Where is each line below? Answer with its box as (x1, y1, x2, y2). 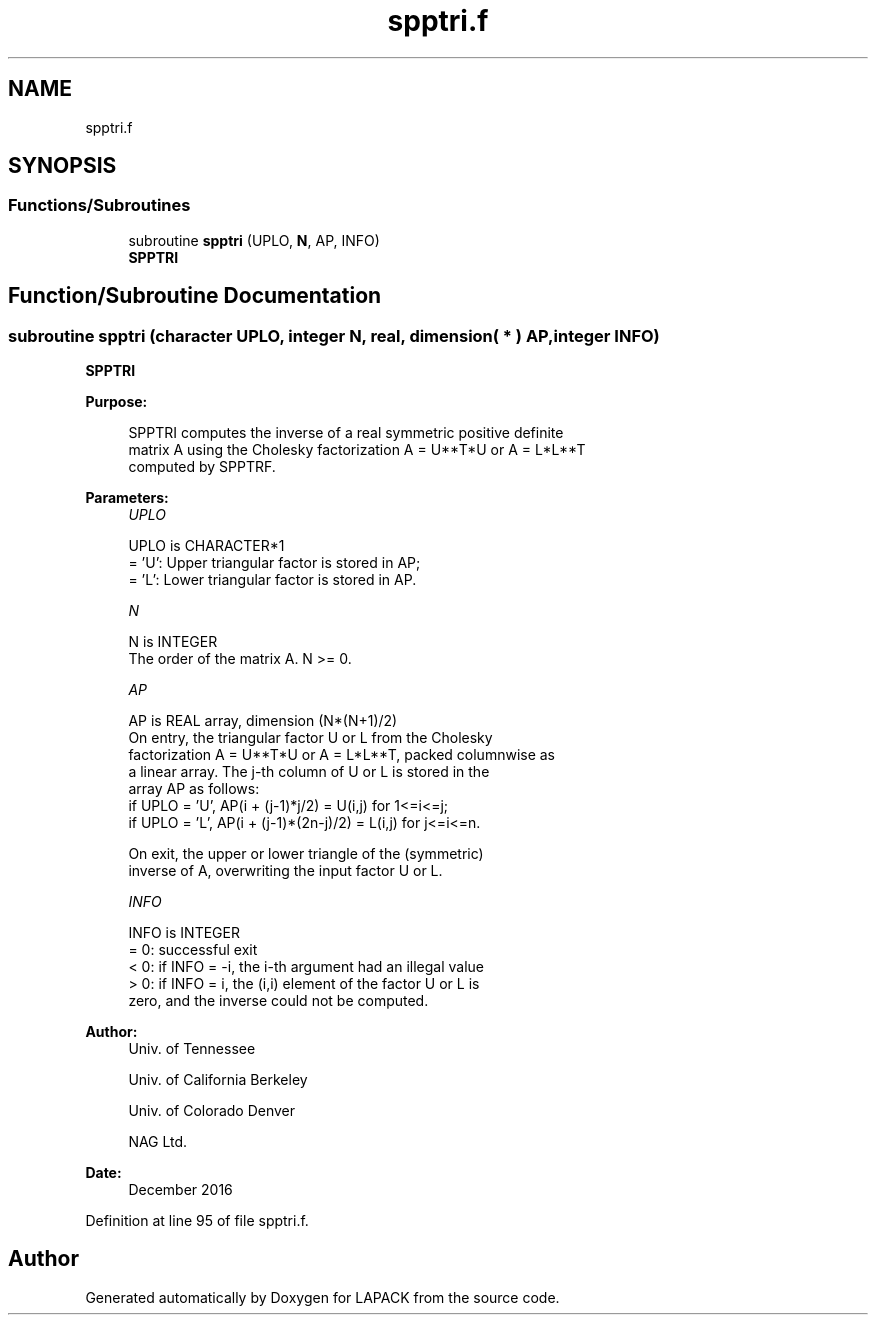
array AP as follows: (128, 780, 260, 798)
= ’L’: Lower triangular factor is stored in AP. (128, 571, 417, 589)
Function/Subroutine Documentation (8, 283, 382, 309)
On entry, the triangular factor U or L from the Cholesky (128, 729, 493, 747)
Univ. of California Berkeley (128, 1071, 308, 1089)
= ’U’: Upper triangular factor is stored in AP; (128, 554, 421, 572)
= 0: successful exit (128, 941, 258, 959)
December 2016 (128, 1181, 233, 1199)
